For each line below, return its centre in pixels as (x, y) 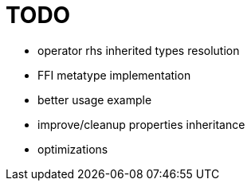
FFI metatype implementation (114, 75)
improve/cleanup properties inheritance (141, 124)
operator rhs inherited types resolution (139, 50)
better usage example (95, 99)
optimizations (73, 149)
